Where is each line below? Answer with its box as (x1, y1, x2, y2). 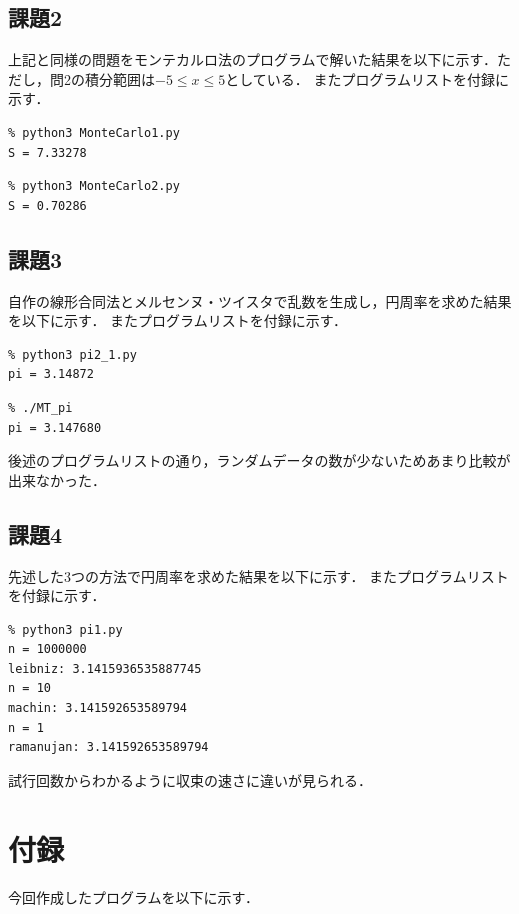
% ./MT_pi (8, 400, 73, 415)
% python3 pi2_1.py (8, 347, 137, 362)
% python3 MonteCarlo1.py (8, 125, 180, 140)
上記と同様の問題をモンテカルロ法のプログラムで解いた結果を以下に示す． (8, 49, 498, 70)
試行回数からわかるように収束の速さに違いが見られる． (8, 769, 372, 790)
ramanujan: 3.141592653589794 (8, 740, 209, 755)
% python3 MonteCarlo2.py (8, 179, 180, 194)
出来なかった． (8, 469, 106, 490)
